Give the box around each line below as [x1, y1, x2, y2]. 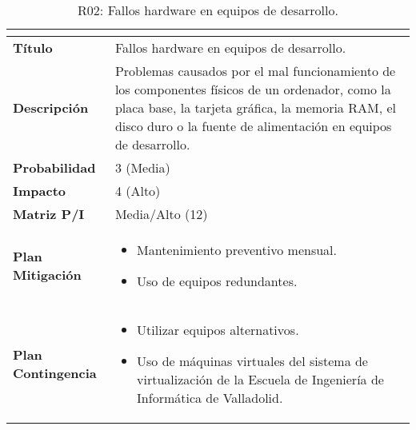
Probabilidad [13, 158, 96, 177]
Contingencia [13, 364, 97, 382]
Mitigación [13, 265, 82, 284]
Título [13, 38, 53, 57]
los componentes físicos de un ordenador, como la [114, 80, 391, 98]
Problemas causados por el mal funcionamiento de [114, 62, 396, 80]
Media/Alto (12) [114, 205, 208, 223]
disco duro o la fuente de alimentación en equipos [114, 117, 392, 135]
